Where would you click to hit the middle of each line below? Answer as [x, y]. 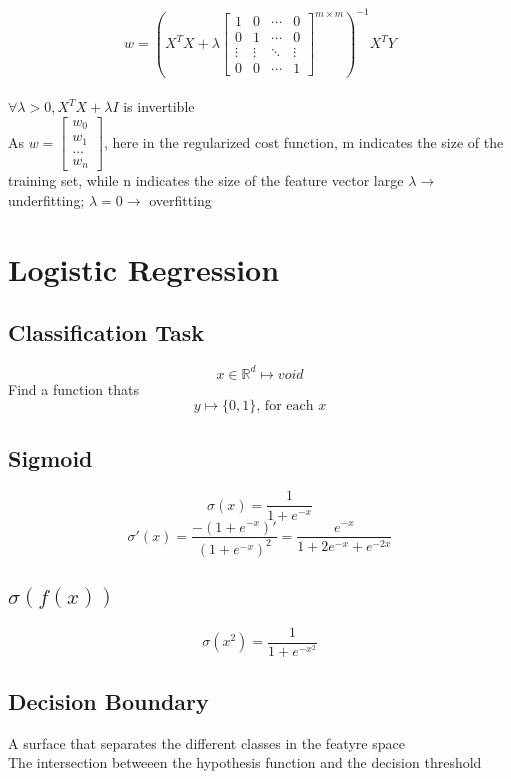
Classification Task [106, 332]
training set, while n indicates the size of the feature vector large [206, 180]
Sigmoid [50, 457]
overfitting [180, 199]
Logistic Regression [144, 268]
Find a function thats [73, 388]
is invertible [159, 106]
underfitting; [46, 199]
